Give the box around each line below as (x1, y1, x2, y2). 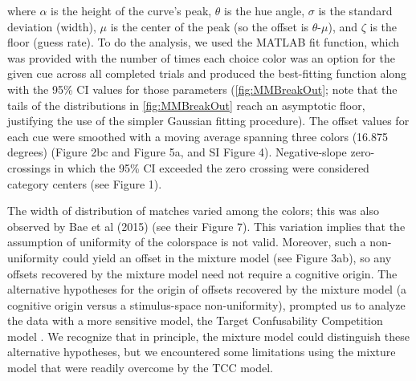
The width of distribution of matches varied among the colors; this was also (7, 202, 379, 219)
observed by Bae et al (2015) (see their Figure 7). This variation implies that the (7, 217, 406, 234)
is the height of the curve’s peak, (51, 2, 212, 18)
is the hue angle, (224, 2, 305, 18)
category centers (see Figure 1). (7, 175, 162, 192)
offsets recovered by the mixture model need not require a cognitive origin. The (7, 265, 398, 282)
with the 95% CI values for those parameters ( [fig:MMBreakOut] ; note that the (7, 80, 398, 97)
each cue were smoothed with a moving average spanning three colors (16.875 (7, 128, 388, 144)
